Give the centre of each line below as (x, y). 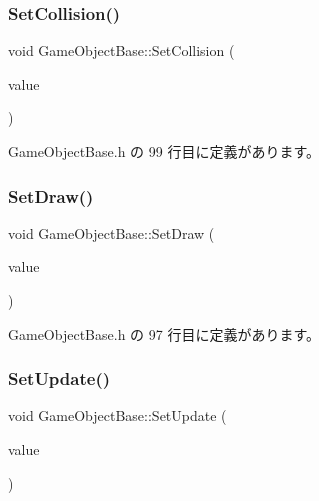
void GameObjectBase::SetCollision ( (121, 50)
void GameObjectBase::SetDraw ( (111, 232)
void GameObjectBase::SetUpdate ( (117, 415)
